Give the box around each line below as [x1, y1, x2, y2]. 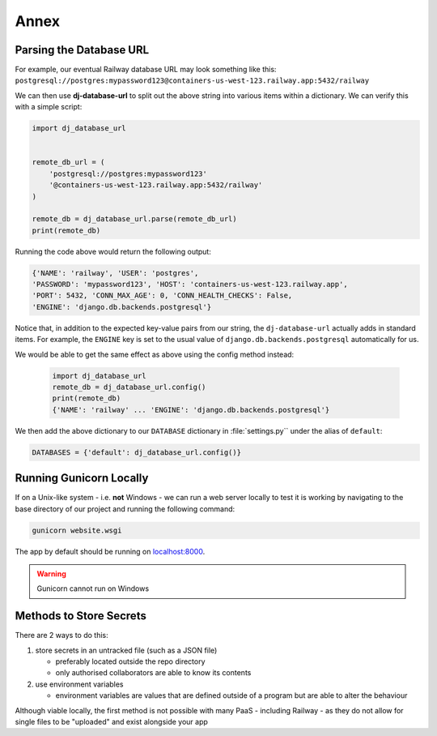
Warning [36, 569, 66, 579]
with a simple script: [15, 102, 83, 112]
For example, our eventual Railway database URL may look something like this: [15, 65, 277, 75]
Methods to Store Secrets [15, 609, 147, 623]
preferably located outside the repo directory [55, 657, 206, 666]
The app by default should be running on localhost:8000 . [15, 546, 206, 556]
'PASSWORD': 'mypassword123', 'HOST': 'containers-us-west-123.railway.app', [32, 280, 348, 289]
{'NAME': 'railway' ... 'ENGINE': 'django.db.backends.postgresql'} [52, 405, 330, 414]
